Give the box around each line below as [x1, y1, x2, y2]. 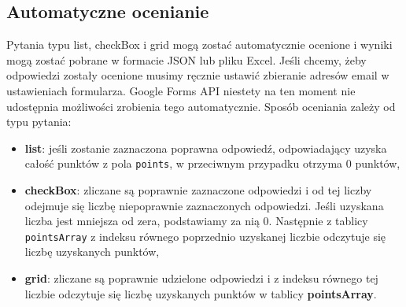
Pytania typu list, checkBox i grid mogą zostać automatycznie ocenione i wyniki [6, 36, 393, 53]
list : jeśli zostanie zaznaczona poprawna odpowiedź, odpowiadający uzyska [24, 139, 387, 156]
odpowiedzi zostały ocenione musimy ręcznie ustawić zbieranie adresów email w [6, 67, 389, 83]
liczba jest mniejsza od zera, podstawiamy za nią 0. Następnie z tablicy [24, 213, 368, 229]
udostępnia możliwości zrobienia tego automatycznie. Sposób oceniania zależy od [6, 98, 396, 114]
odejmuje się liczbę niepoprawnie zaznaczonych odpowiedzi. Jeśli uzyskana [24, 197, 384, 213]
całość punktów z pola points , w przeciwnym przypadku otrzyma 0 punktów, [24, 155, 400, 172]
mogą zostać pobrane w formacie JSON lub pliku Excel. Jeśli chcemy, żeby [6, 51, 367, 68]
